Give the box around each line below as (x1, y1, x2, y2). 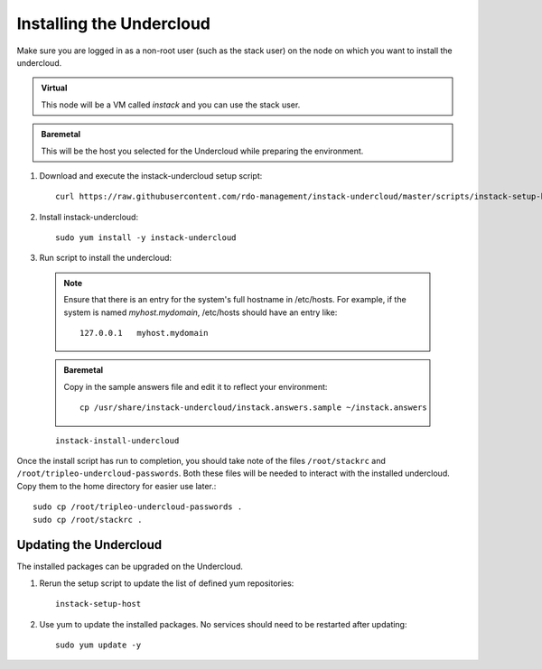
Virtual (41, 82, 68, 94)
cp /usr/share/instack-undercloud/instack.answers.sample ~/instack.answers (79, 403, 428, 413)
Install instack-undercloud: (39, 211, 139, 222)
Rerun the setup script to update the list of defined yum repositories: (39, 578, 294, 589)
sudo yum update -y (55, 640, 142, 650)
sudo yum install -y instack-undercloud (55, 233, 237, 243)
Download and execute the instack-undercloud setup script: (39, 170, 263, 181)
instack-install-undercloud (55, 435, 180, 446)
